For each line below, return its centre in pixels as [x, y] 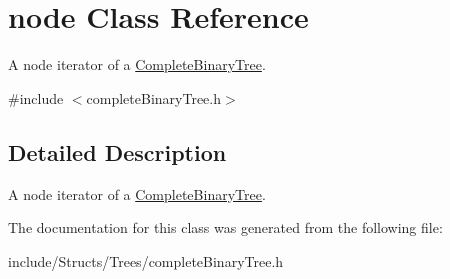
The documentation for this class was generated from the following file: [225, 227]
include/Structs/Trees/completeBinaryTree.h [146, 260]
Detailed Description [117, 151]
